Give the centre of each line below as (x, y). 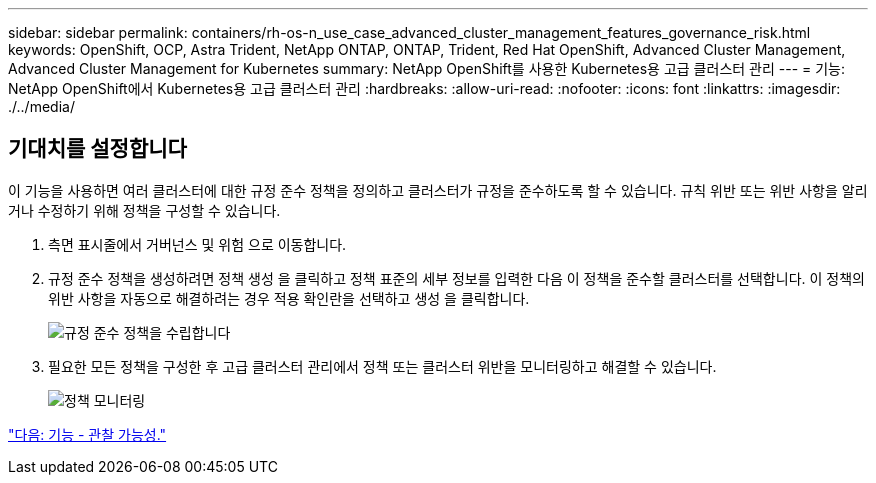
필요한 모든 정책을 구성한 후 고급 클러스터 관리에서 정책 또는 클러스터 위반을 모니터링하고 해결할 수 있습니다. (382, 366)
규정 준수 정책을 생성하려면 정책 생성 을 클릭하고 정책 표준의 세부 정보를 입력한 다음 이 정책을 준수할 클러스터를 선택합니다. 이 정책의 (456, 278)
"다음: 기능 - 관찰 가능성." (87, 434)
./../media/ (41, 106)
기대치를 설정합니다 (97, 149)
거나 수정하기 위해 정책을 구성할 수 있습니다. (144, 210)
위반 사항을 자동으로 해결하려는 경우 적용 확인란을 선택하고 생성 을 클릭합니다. (289, 298)
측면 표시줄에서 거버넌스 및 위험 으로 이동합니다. (197, 244)
